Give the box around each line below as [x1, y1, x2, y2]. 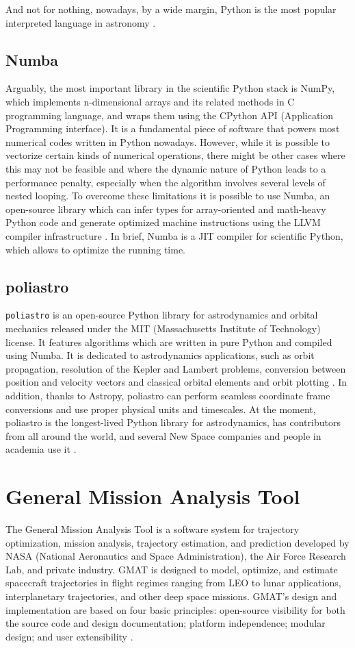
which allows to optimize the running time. [5, 242, 186, 256]
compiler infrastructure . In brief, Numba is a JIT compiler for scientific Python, [5, 228, 343, 242]
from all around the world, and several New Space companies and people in [5, 428, 321, 443]
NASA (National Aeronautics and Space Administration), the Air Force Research [5, 549, 346, 563]
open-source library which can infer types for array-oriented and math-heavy [5, 201, 326, 216]
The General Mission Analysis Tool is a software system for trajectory [5, 522, 300, 536]
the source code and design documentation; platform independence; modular [5, 616, 326, 630]
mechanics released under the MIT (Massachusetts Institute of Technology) [5, 321, 321, 335]
